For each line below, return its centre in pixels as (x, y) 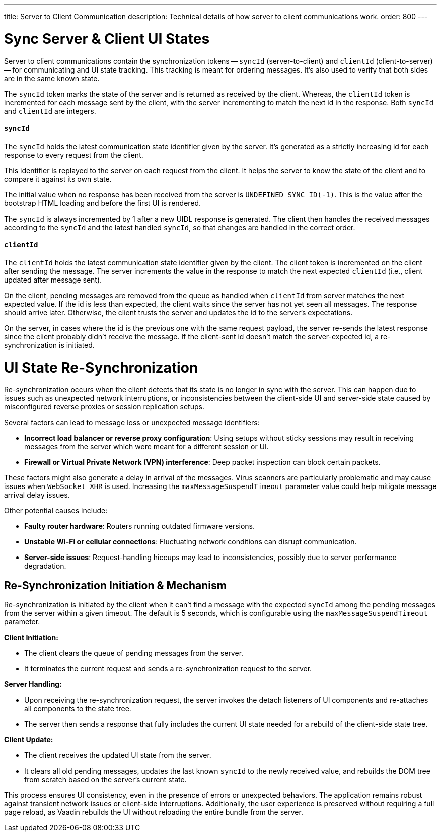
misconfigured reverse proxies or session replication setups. (104, 407)
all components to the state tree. (78, 709)
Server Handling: (33, 684)
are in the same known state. (52, 78)
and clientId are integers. (50, 111)
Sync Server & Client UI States (107, 39)
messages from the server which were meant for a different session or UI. (146, 447)
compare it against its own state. (58, 179)
